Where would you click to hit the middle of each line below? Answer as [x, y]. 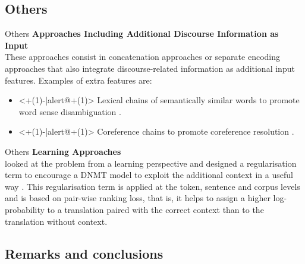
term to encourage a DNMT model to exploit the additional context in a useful [149, 175]
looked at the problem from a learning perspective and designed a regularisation [151, 163]
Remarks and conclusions [84, 253]
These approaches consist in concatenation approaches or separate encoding [142, 57]
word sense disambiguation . [70, 111]
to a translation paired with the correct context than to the [155, 209]
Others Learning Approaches [63, 151]
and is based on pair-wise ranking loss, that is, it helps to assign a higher [138, 198]
